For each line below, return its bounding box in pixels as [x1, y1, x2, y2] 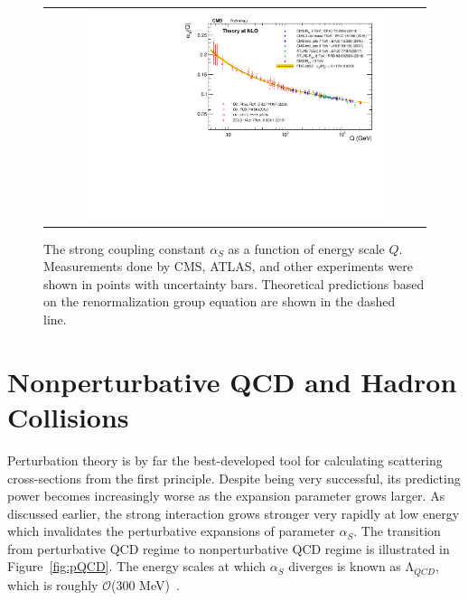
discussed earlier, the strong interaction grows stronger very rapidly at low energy [7, 503, 460, 522]
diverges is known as [288, 557, 401, 576]
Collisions [7, 398, 129, 435]
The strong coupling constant [43, 239, 206, 258]
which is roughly [7, 575, 98, 594]
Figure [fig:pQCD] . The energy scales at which [7, 557, 267, 576]
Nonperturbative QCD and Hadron [7, 362, 457, 399]
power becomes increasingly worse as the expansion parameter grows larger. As [7, 486, 445, 505]
